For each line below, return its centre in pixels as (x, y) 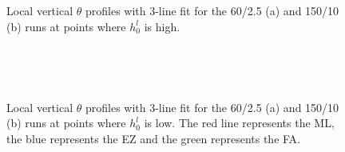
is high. (162, 26)
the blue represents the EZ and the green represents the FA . (154, 138)
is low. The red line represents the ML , (239, 123)
